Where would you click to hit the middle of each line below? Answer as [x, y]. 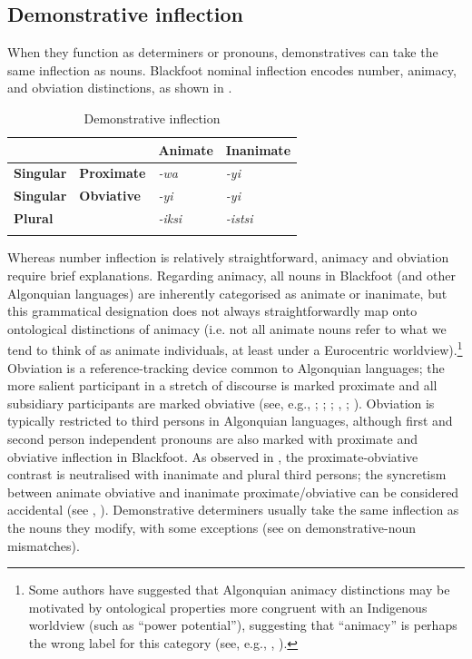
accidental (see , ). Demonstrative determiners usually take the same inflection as [233, 510]
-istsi [239, 218]
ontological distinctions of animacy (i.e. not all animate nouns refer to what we [227, 328]
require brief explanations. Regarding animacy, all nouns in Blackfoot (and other [231, 275]
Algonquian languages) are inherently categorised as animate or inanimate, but [227, 293]
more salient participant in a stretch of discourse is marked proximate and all [222, 385]
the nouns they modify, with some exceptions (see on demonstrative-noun [211, 528]
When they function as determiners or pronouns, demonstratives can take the [223, 52]
